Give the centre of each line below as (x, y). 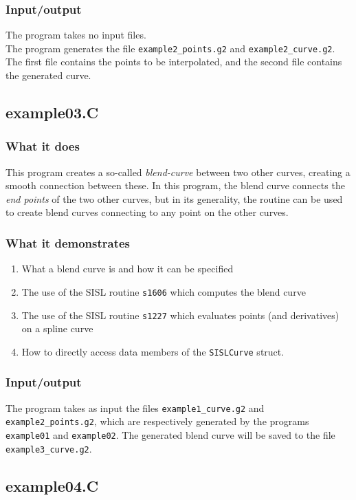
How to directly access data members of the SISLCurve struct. (153, 351)
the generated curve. (48, 75)
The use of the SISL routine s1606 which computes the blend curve (164, 291)
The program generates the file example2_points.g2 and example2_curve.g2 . (170, 48)
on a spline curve (57, 328)
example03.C (52, 112)
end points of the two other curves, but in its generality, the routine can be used (174, 198)
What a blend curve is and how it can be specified (127, 269)
